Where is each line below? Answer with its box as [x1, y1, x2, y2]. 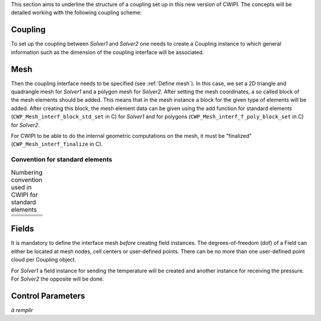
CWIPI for [11, 190, 38, 199]
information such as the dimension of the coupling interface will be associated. [11, 48, 204, 56]
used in [11, 183, 32, 191]
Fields [11, 224, 34, 234]
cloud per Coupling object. [11, 256, 77, 263]
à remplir [11, 306, 33, 313]
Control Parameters [11, 291, 86, 301]
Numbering [11, 168, 43, 177]
